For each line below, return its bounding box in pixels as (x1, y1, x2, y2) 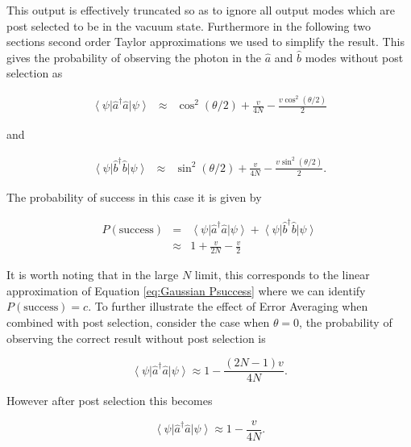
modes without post (305, 48, 404, 65)
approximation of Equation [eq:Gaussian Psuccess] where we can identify (6, 282, 366, 299)
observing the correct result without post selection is (6, 329, 266, 346)
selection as (6, 65, 63, 81)
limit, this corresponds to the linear (194, 266, 370, 283)
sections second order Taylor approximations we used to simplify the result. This (6, 33, 405, 50)
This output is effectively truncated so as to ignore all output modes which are (6, 2, 395, 18)
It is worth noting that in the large (6, 266, 179, 283)
